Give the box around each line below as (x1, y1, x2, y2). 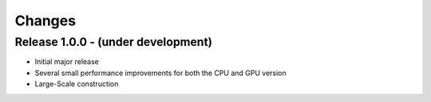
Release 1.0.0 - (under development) (14, 35, 213, 49)
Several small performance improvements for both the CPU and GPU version (34, 68, 287, 77)
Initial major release (34, 57, 100, 66)
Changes (14, 12, 76, 29)
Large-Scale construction (34, 79, 119, 89)
